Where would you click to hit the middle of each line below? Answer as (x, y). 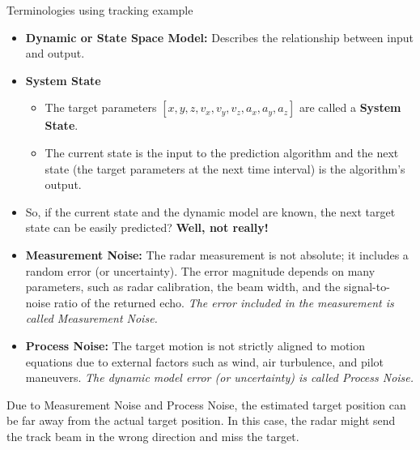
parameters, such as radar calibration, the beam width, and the (183, 287)
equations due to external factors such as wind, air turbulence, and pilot (205, 361)
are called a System (350, 107)
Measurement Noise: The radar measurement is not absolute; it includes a (217, 254)
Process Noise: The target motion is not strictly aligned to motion (195, 345)
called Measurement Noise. (91, 318)
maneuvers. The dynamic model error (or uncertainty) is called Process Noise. (220, 377)
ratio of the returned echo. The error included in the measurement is (224, 302)
